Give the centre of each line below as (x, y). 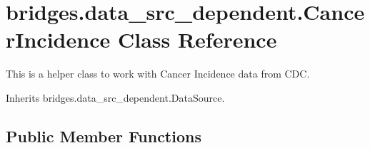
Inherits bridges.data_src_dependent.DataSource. (115, 97)
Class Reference (197, 39)
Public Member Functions (104, 136)
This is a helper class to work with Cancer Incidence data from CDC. (158, 74)
